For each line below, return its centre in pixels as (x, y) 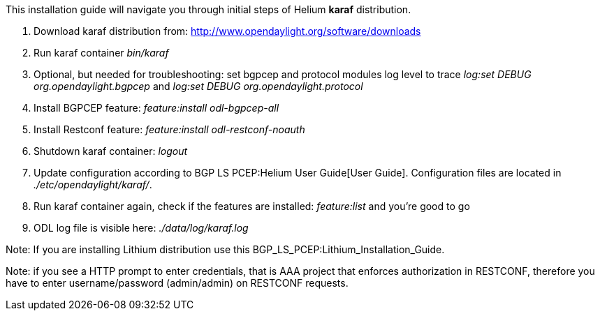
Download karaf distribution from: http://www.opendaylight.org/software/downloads (227, 31)
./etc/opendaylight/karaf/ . (93, 185)
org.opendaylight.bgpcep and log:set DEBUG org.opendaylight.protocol (198, 86)
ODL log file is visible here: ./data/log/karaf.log (141, 228)
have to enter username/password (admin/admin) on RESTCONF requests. (177, 283)
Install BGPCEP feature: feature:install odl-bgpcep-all (156, 108)
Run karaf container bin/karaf (101, 53)
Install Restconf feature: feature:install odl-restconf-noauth (169, 129)
